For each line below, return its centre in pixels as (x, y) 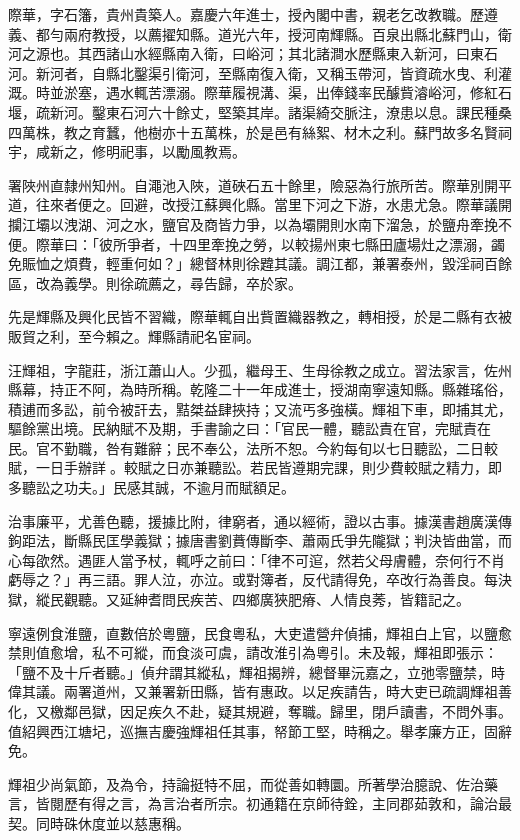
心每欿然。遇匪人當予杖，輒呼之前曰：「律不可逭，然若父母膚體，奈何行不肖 (256, 559)
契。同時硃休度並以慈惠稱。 (99, 822)
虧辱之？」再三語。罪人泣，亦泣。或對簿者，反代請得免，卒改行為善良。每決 (260, 579)
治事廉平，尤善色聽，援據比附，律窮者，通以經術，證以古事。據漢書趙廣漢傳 (260, 520)
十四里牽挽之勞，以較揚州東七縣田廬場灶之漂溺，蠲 (336, 243)
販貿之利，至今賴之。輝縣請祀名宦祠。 (134, 335)
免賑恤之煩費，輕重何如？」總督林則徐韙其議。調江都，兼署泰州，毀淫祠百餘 (260, 263)
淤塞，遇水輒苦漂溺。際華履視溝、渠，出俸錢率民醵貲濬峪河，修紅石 (287, 92)
